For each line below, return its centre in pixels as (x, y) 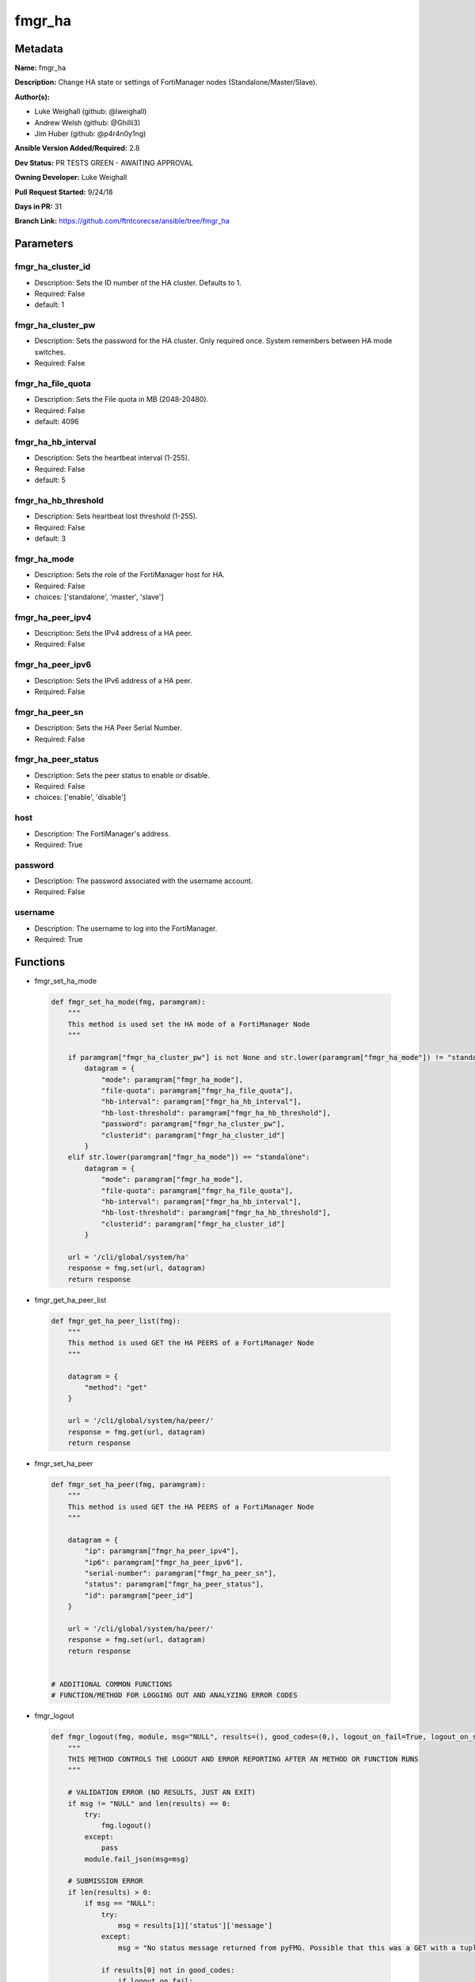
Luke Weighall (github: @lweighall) (91, 112)
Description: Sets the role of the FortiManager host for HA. (130, 575)
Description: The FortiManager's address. (102, 833)
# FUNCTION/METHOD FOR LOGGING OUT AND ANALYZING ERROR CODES (174, 1695)
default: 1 (49, 304)
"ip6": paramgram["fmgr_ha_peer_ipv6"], (164, 1562)
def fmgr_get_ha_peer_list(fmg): (116, 1321)
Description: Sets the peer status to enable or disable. (122, 775)
